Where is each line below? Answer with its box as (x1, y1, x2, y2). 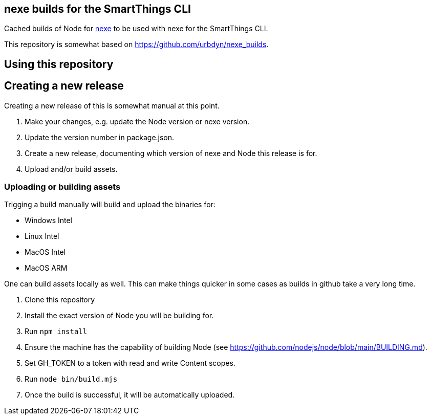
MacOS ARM (25, 263, 68, 273)
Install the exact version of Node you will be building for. (25, 311, 214, 320)
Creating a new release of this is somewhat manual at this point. (4, 101, 220, 110)
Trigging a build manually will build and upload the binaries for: (4, 200, 216, 209)
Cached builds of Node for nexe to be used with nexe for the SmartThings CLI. (4, 24, 268, 33)
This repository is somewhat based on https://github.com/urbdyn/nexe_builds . (4, 40, 269, 49)
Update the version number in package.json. (25, 133, 175, 142)
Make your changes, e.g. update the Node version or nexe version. (25, 117, 250, 126)
